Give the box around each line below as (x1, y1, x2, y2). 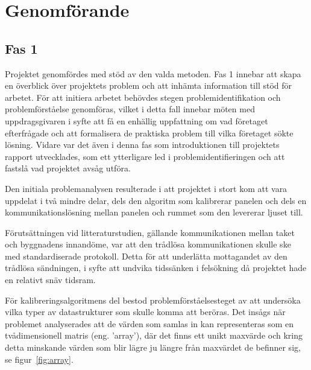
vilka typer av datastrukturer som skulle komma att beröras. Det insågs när (5, 305, 286, 318)
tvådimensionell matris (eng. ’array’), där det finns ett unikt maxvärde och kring (5, 329, 303, 342)
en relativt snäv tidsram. (5, 273, 96, 286)
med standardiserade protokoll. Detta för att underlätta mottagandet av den (5, 249, 287, 262)
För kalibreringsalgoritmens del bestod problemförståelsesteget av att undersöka (5, 293, 301, 306)
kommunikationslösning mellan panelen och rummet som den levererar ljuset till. (5, 206, 303, 218)
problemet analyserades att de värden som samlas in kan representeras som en (5, 317, 294, 330)
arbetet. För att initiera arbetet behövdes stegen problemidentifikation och (5, 91, 281, 103)
